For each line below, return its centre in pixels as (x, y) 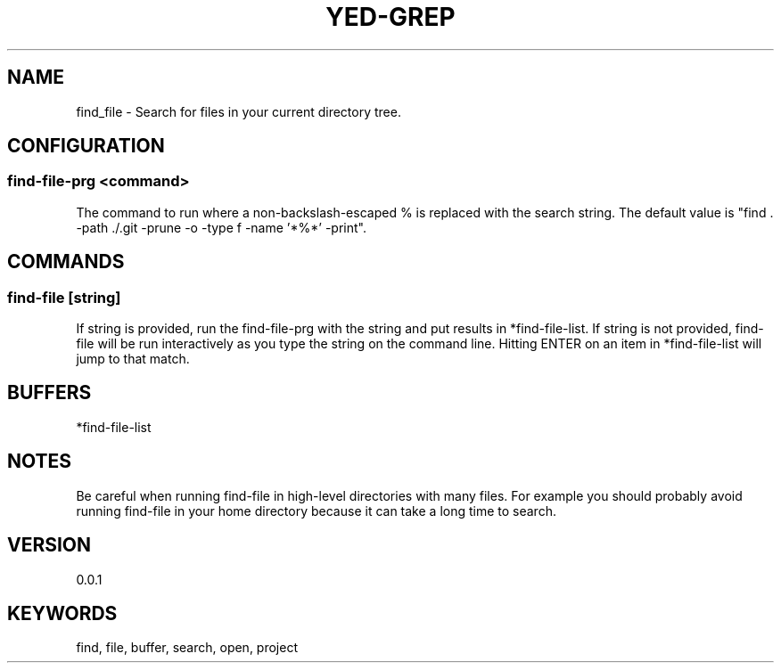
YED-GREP (390, 17)
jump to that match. (133, 359)
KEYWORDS (62, 613)
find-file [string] (64, 297)
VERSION (49, 545)
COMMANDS (66, 262)
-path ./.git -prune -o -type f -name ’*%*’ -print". (221, 227)
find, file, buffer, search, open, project (187, 648)
